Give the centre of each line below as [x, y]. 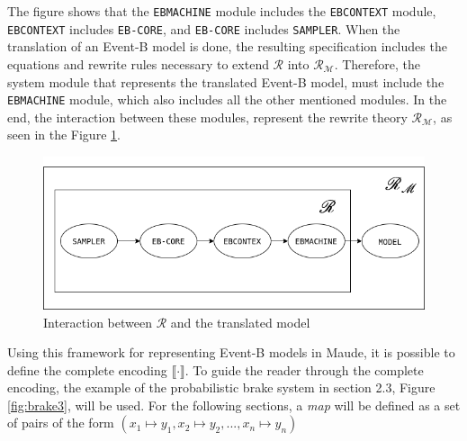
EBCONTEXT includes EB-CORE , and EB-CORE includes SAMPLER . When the [204, 28]
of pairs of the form [61, 423]
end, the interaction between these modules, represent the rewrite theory [207, 117]
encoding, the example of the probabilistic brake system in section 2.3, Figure [221, 387]
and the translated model [240, 322]
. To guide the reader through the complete [304, 369]
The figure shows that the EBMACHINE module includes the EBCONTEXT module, [222, 11]
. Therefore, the [377, 63]
